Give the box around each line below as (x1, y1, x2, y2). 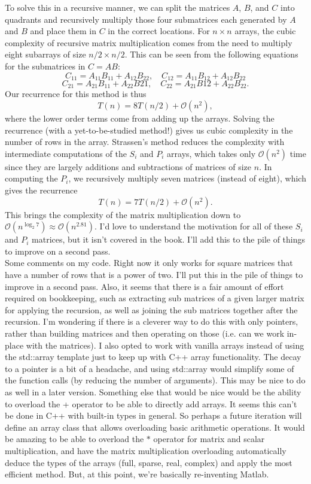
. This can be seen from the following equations (124, 48, 298, 60)
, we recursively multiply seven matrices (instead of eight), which (68, 172, 306, 184)
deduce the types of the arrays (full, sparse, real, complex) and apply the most (5, 456, 292, 468)
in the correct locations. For (108, 25, 210, 37)
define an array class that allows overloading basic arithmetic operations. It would (5, 421, 305, 433)
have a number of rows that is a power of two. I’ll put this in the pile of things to (5, 268, 303, 280)
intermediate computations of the (5, 147, 127, 159)
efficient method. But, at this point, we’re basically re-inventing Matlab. (5, 468, 269, 480)
